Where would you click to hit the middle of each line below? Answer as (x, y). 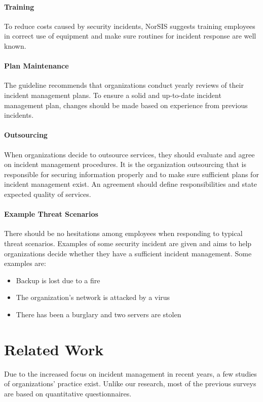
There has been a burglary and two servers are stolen (99, 314)
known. (15, 45)
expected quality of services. (48, 194)
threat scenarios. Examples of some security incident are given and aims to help (128, 243)
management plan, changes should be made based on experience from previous (126, 105)
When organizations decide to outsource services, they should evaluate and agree (129, 154)
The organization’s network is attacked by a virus (93, 297)
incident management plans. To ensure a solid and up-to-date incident (113, 95)
